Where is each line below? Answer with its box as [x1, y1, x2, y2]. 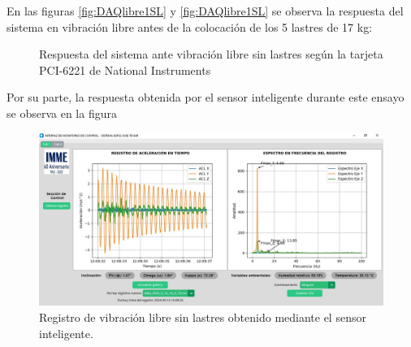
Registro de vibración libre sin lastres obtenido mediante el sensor [39, 308, 366, 325]
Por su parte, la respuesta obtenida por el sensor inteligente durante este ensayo [6, 89, 405, 106]
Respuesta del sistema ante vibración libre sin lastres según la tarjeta [39, 46, 383, 63]
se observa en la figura [6, 104, 117, 121]
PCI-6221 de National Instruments [39, 61, 211, 78]
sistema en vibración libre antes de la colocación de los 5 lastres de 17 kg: [6, 18, 373, 35]
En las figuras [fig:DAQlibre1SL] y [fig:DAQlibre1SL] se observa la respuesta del [6, 2, 404, 19]
